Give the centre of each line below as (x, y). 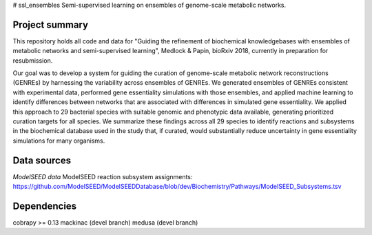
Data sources (42, 160)
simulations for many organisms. (59, 141)
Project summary (51, 24)
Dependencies (45, 206)
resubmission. (33, 60)
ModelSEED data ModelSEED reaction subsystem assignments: (103, 176)
